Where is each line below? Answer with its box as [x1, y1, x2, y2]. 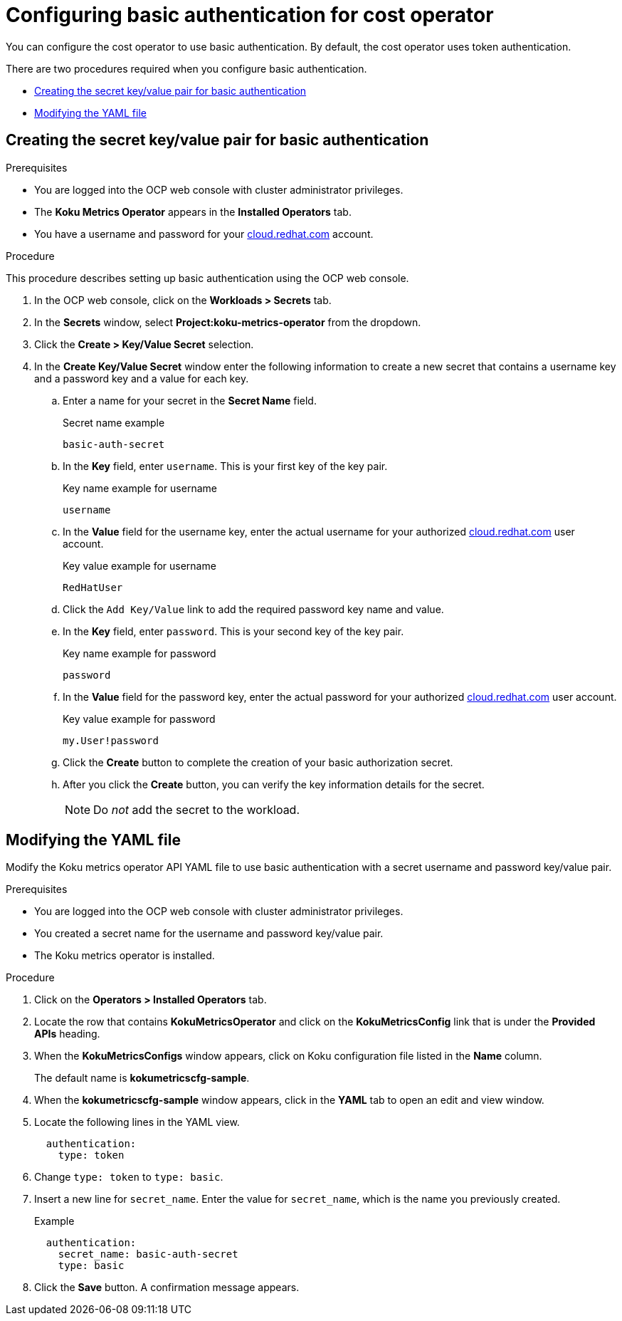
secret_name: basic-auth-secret [58, 1248, 238, 1260]
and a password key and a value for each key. [34, 372, 249, 385]
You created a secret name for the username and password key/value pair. [34, 927, 384, 940]
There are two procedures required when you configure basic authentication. [6, 62, 367, 75]
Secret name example [63, 416, 165, 429]
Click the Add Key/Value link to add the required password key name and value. [63, 602, 444, 615]
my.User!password [63, 734, 159, 746]
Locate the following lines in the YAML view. [34, 1116, 240, 1129]
